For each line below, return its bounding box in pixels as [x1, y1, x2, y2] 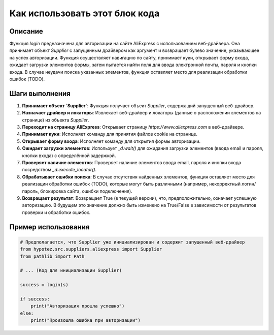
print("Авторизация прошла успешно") [30, 303, 125, 309]
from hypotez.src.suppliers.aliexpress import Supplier [20, 247, 162, 252]
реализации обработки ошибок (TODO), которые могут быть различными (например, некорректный [22, 181, 241, 187]
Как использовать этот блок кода [9, 8, 160, 19]
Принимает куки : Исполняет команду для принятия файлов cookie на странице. [22, 131, 198, 137]
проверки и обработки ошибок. [22, 209, 91, 216]
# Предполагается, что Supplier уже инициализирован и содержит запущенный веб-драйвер [20, 239, 245, 245]
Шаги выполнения [9, 89, 71, 98]
